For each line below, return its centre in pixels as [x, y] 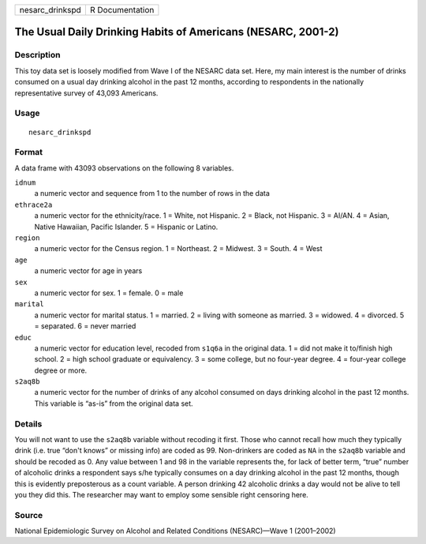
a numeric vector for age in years [88, 271]
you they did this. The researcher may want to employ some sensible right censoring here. [162, 494]
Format [29, 152]
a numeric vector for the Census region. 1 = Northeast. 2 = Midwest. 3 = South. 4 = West [178, 249]
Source [29, 515]
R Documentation [122, 10]
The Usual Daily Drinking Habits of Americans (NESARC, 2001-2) [177, 32]
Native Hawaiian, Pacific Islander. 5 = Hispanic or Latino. [126, 227]
